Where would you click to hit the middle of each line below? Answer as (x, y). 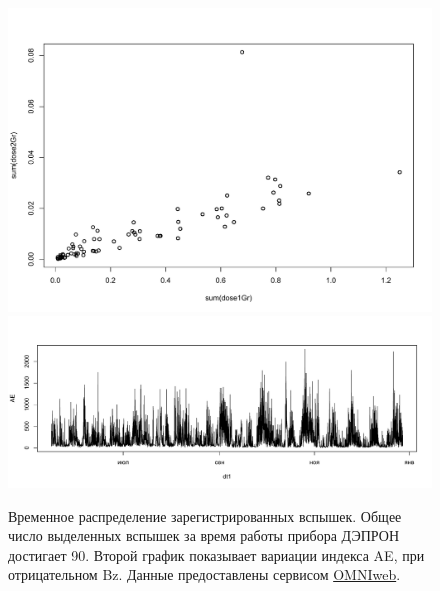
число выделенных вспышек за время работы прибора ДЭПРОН (204, 535)
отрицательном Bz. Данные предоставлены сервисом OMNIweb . (204, 574)
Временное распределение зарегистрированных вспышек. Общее (205, 515)
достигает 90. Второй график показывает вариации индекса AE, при (216, 554)
